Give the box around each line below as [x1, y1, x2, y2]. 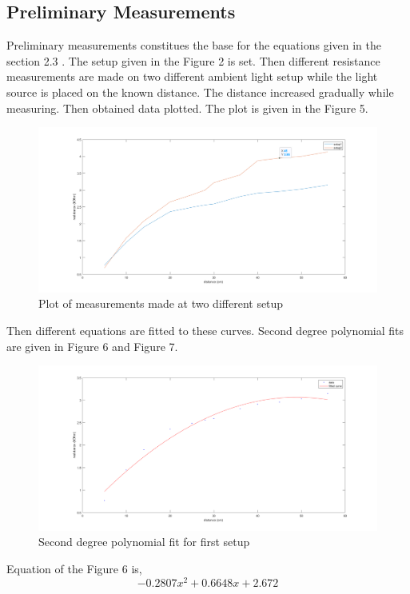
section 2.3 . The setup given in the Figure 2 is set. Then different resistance [6, 52, 380, 69]
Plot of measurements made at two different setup [38, 295, 284, 312]
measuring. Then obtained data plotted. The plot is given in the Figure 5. [6, 99, 368, 116]
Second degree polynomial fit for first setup [38, 533, 250, 550]
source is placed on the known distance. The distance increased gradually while [6, 83, 394, 100]
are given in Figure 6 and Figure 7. [6, 337, 178, 354]
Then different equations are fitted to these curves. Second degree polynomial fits [6, 321, 404, 338]
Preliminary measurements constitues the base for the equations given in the [6, 37, 382, 54]
